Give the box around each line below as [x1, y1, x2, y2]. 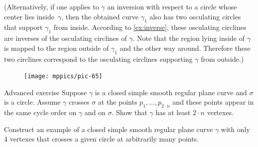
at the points [98, 97, 137, 107]
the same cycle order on [4, 107, 77, 118]
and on [84, 107, 106, 118]
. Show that [112, 107, 147, 118]
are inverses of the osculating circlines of [4, 33, 127, 43]
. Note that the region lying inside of [132, 33, 245, 43]
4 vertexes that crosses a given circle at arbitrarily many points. [4, 134, 199, 144]
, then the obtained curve [61, 11, 138, 21]
